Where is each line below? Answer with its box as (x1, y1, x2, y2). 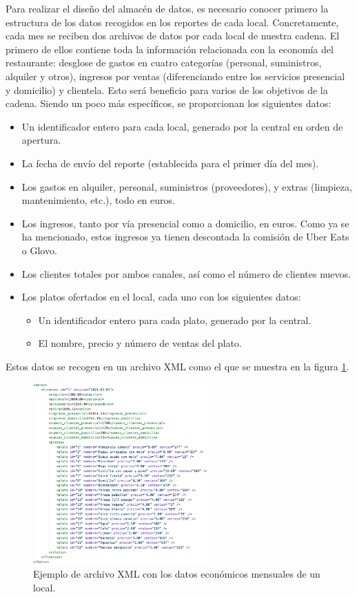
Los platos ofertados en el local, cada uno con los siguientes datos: (21, 290, 301, 304)
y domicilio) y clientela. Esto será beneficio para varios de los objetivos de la (6, 82, 328, 97)
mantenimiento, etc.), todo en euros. (21, 193, 175, 207)
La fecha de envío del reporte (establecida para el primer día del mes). (21, 155, 319, 170)
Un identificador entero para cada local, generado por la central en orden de (21, 119, 343, 133)
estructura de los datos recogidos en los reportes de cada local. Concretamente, (6, 15, 339, 29)
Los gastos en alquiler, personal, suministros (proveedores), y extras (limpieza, (21, 179, 352, 193)
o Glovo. (21, 243, 57, 257)
